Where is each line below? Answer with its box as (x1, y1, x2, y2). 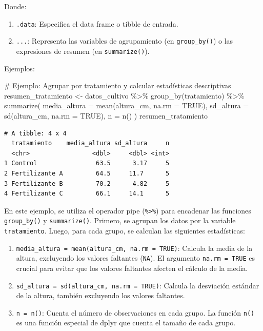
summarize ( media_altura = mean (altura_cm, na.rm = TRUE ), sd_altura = (4, 100, 249, 111)
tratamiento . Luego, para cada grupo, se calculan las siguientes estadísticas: (4, 225, 245, 236)
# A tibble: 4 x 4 (4, 129, 67, 137)
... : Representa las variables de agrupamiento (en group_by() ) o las (16, 35, 233, 46)
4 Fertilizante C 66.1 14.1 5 (4, 190, 170, 198)
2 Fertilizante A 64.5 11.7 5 (4, 169, 170, 177)
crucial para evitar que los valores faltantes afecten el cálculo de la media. (16, 262, 248, 273)
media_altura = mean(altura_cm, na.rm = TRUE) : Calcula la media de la (16, 242, 253, 253)
